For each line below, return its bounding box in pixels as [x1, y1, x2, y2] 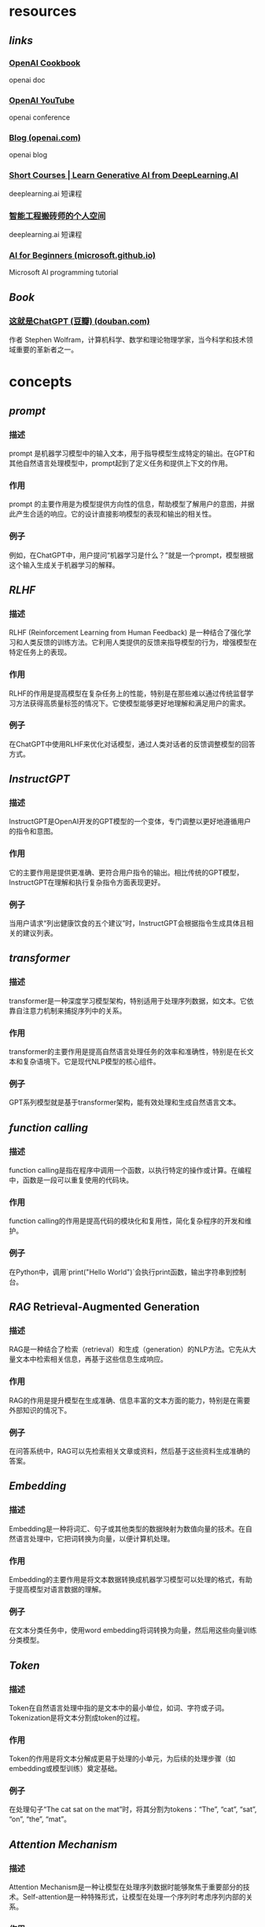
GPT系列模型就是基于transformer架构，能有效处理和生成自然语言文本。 [9, 1097, 241, 1108]
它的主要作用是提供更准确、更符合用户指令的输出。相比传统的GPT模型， [9, 867, 244, 877]
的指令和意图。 [9, 827, 57, 836]
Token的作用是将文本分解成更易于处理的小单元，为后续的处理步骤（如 [9, 1754, 236, 1763]
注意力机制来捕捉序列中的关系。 [22, 1006, 127, 1015]
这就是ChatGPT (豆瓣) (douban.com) [9, 316, 150, 327]
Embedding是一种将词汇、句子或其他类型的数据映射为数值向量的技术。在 [9, 1524, 246, 1533]
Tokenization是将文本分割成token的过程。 [9, 1713, 145, 1722]
